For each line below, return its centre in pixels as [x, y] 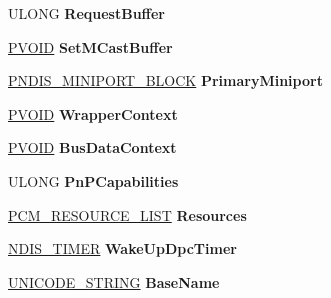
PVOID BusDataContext [92, 147]
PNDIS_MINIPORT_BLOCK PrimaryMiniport [165, 80]
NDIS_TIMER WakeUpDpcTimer [122, 248]
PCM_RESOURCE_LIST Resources [127, 214]
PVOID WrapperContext [93, 113]
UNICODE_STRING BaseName [114, 281]
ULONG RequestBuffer [86, 13]
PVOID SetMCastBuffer [90, 46]
